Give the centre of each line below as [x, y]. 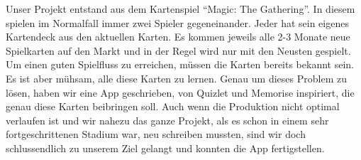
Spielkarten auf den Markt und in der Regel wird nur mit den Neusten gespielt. [178, 50]
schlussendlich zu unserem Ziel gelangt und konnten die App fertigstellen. [165, 148]
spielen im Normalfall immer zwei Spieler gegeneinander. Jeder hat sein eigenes [177, 22]
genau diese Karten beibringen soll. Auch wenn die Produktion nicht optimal [173, 106]
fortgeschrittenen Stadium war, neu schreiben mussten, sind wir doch [156, 134]
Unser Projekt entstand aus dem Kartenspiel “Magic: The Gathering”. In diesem [180, 9]
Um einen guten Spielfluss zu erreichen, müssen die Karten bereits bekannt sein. [180, 64]
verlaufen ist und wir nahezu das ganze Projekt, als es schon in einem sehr [167, 120]
